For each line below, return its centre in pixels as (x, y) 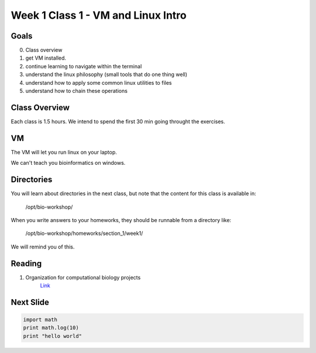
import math (40, 319)
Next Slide (30, 302)
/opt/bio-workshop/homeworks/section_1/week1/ (84, 233)
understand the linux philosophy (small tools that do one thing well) (106, 75)
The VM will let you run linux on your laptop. (64, 152)
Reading (26, 263)
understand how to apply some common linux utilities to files (99, 82)
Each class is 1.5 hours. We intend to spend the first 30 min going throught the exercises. (118, 121)
